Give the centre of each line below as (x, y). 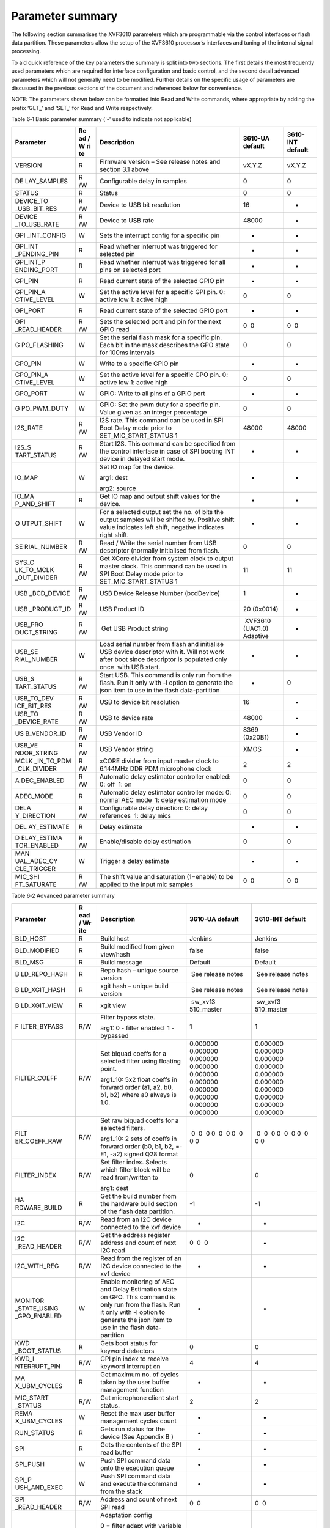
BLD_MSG (29, 962)
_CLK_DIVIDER (36, 769)
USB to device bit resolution (139, 702)
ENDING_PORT (37, 270)
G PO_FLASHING (39, 345)
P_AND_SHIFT (35, 504)
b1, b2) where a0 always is (138, 1095)
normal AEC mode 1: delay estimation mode (163, 800)
